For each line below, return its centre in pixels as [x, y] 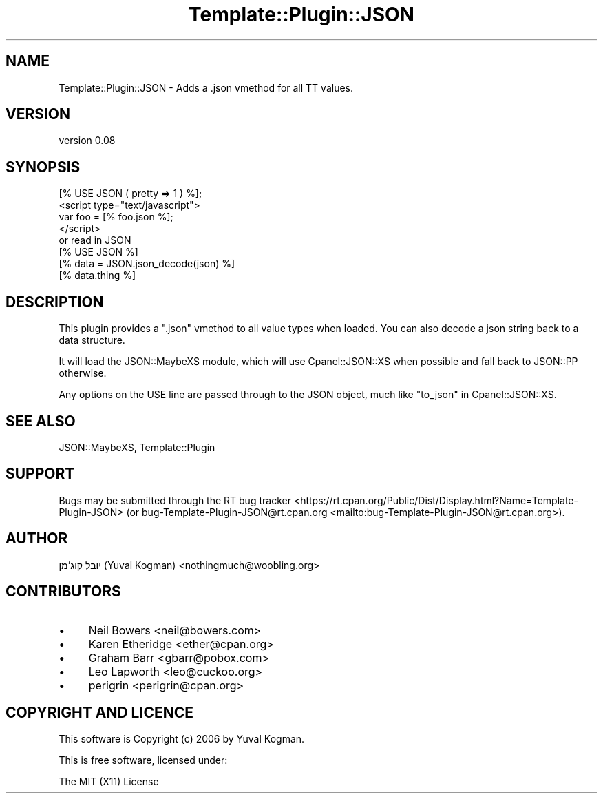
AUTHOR [37, 539]
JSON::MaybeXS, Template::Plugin [137, 447]
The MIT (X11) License [109, 782]
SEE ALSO [41, 421]
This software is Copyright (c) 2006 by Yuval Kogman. [182, 739]
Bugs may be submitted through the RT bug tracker [175, 500]
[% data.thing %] [97, 276]
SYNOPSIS [43, 167]
